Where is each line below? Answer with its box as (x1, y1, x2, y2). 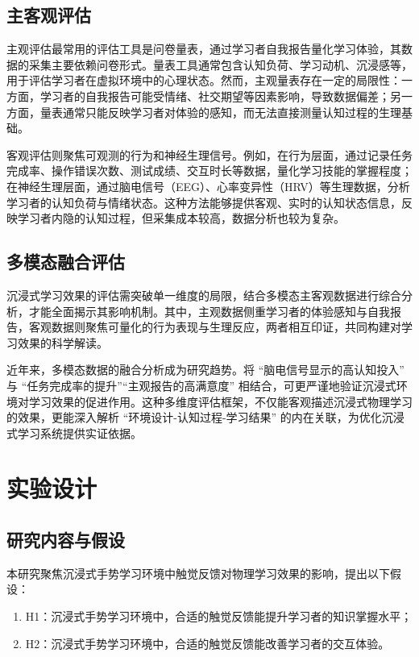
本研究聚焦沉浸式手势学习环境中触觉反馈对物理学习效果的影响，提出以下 (6, 564, 390, 581)
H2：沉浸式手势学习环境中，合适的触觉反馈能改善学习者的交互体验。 (25, 634, 390, 651)
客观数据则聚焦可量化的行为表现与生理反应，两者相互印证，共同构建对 (28, 318, 401, 335)
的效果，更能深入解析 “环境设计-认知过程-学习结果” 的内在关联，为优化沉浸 (6, 409, 404, 426)
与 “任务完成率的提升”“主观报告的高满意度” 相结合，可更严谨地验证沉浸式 (6, 376, 396, 393)
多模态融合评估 (6, 249, 125, 274)
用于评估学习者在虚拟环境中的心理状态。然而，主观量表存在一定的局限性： (6, 72, 401, 89)
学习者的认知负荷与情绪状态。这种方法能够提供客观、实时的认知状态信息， (6, 193, 401, 210)
